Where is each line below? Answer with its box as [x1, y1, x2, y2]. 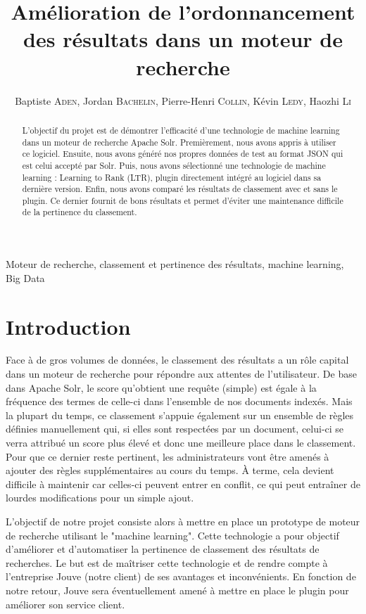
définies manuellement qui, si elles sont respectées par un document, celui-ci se [6, 421, 344, 436]
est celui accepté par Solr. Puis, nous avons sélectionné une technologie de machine [22, 159, 326, 171]
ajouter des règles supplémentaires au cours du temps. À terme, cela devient [6, 463, 334, 478]
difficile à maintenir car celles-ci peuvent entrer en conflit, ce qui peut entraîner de [6, 476, 360, 491]
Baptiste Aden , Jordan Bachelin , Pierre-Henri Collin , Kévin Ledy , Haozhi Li [15, 93, 351, 108]
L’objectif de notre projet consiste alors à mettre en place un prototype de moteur [6, 513, 360, 528]
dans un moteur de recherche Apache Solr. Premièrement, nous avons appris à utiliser [22, 136, 336, 148]
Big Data [6, 270, 45, 285]
